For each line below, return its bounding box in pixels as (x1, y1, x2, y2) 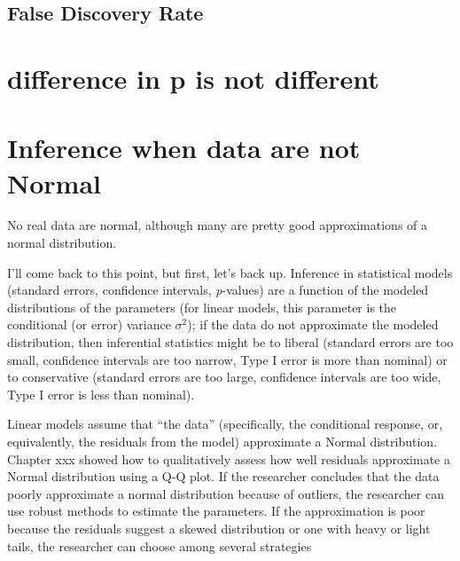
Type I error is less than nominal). (7, 384, 195, 403)
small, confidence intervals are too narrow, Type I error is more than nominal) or (7, 350, 448, 368)
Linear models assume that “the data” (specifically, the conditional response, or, (7, 415, 443, 433)
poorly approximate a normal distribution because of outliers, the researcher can (7, 484, 444, 502)
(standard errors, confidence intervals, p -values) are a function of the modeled (7, 280, 429, 299)
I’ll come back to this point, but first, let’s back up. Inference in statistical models (7, 263, 453, 281)
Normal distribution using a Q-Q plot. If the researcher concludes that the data (7, 467, 440, 486)
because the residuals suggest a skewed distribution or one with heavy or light (7, 518, 431, 537)
